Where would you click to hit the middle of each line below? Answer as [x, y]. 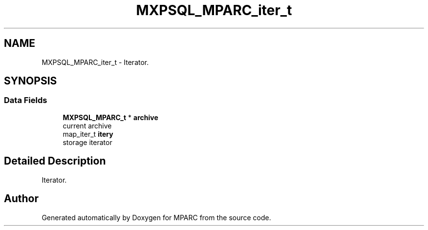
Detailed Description [55, 161]
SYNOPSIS [31, 81]
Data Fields [26, 100]
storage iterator [87, 142]
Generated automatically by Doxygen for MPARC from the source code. [156, 217]
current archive [87, 125]
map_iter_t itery [88, 134]
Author [21, 199]
